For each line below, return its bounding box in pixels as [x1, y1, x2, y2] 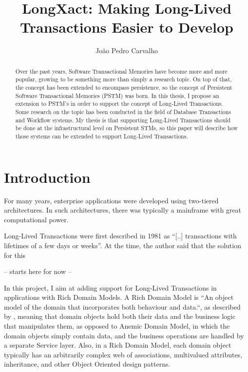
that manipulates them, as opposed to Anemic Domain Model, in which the [4, 321, 230, 331]
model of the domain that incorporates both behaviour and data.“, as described [4, 301, 241, 312]
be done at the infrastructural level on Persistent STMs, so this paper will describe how [15, 124, 238, 132]
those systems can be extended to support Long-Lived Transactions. [15, 132, 188, 140]
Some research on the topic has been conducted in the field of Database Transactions [15, 107, 231, 116]
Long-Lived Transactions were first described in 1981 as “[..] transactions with [4, 231, 237, 241]
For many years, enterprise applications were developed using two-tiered [4, 195, 219, 205]
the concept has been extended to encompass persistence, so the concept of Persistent [15, 83, 232, 92]
